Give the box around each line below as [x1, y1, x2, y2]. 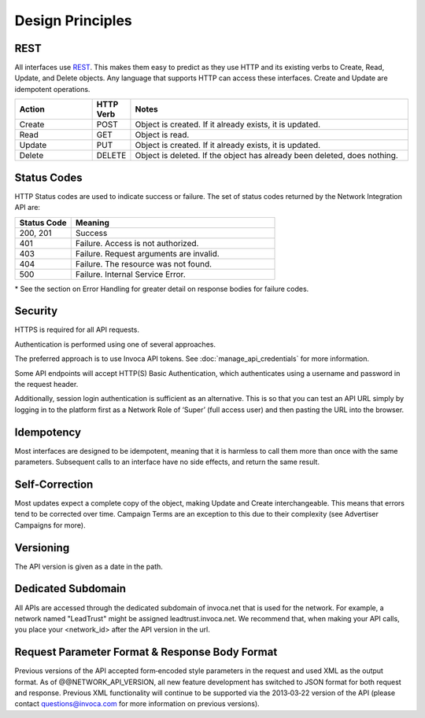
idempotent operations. [14, 84, 91, 94]
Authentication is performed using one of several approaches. [14, 339, 216, 349]
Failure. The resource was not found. [75, 258, 213, 269]
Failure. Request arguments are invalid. [75, 248, 220, 259]
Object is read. [135, 130, 190, 141]
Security [14, 304, 58, 318]
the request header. [14, 380, 79, 388]
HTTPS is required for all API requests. [14, 325, 139, 334]
